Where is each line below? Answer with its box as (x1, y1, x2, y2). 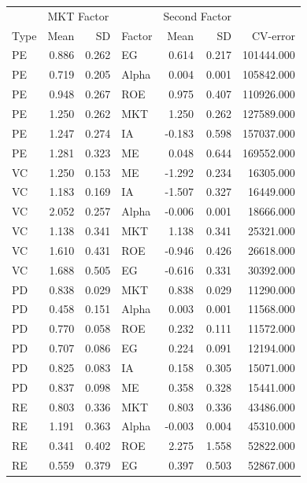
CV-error (251, 27, 295, 43)
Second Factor (163, 7, 231, 24)
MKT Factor (47, 7, 109, 24)
